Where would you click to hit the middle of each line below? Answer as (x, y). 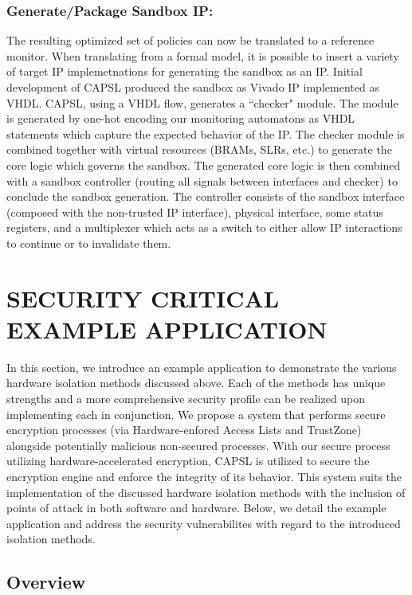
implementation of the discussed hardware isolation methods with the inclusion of (206, 492)
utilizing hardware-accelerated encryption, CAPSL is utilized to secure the (188, 461)
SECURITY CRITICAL (143, 297)
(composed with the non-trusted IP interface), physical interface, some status (195, 211)
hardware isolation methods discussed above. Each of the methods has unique (196, 383)
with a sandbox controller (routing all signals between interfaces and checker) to (202, 180)
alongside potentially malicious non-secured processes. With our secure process (198, 445)
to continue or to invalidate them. (89, 243)
